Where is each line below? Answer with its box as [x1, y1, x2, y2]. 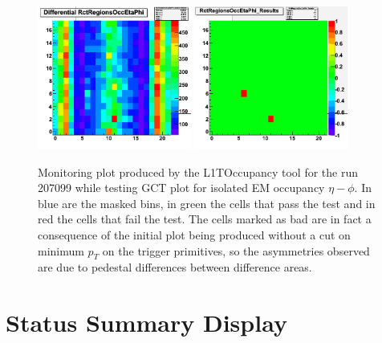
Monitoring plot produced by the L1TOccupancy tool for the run [38, 163, 359, 180]
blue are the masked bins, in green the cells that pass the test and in [38, 194, 376, 211]
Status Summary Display [6, 306, 287, 339]
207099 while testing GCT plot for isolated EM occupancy [38, 179, 325, 196]
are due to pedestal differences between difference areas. [38, 259, 312, 276]
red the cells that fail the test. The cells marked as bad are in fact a [38, 210, 372, 227]
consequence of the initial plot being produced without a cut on [38, 227, 351, 243]
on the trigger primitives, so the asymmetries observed [102, 242, 370, 259]
